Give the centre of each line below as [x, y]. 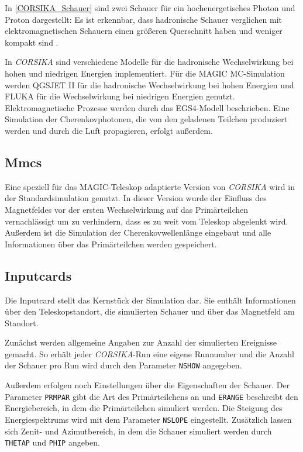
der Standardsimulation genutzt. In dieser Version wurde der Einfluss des [136, 198]
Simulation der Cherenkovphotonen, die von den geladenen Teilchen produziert [146, 119]
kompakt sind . [32, 42]
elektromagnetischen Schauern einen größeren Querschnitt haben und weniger [144, 31]
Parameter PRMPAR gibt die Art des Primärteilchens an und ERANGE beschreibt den [151, 396]
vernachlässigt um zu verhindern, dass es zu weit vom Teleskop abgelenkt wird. [147, 221]
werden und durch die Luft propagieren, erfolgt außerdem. [109, 130]
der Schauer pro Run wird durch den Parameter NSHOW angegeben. [123, 365]
